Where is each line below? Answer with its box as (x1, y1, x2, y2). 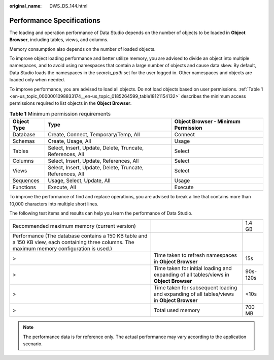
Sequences (12, 177, 40, 184)
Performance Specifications (9, 16, 101, 25)
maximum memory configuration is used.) (12, 245, 113, 252)
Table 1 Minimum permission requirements (9, 110, 111, 117)
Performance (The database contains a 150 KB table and (12, 232, 148, 239)
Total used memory (154, 307, 200, 314)
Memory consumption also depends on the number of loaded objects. (9, 46, 156, 52)
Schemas (12, 138, 35, 145)
